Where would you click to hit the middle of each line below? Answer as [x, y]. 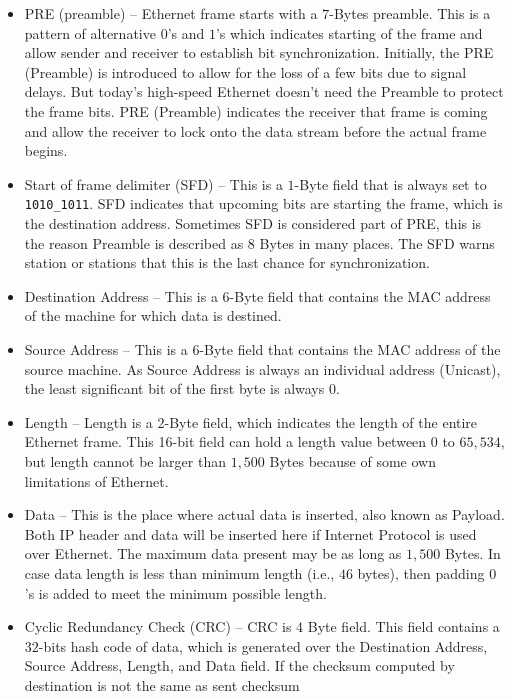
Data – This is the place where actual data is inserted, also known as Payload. [264, 514]
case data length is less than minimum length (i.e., [179, 572]
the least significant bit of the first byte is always [174, 388]
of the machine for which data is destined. [153, 315]
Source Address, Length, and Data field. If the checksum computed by [239, 665]
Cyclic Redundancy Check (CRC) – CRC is [158, 626]
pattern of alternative [90, 32]
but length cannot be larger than [125, 460]
